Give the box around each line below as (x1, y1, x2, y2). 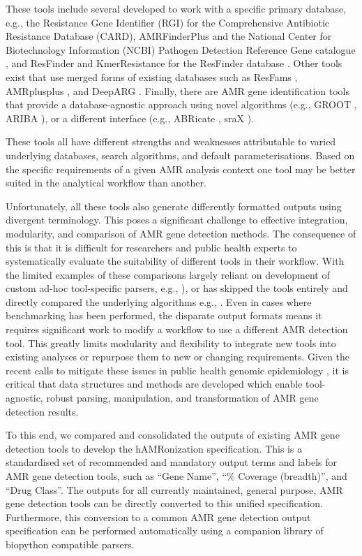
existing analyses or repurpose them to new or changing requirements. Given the (6, 349, 350, 364)
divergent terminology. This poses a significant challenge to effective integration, (6, 212, 348, 227)
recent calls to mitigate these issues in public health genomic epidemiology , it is (6, 363, 349, 377)
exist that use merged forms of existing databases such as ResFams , (6, 69, 298, 84)
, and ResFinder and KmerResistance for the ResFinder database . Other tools (6, 56, 342, 71)
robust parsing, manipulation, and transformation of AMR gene (46, 390, 319, 405)
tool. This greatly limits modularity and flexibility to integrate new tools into (6, 335, 336, 350)
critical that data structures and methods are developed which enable (6, 376, 303, 391)
